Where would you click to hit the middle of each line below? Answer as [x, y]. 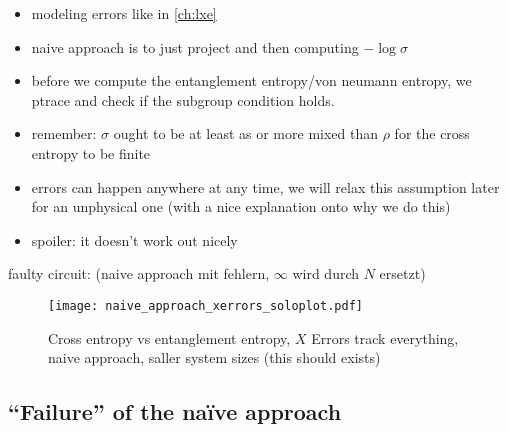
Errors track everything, [385, 337]
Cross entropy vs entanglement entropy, [169, 337]
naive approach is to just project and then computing [195, 46]
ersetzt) [402, 273]
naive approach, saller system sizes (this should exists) [214, 357]
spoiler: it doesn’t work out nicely [134, 239]
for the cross [432, 133]
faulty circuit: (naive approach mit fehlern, [139, 273]
